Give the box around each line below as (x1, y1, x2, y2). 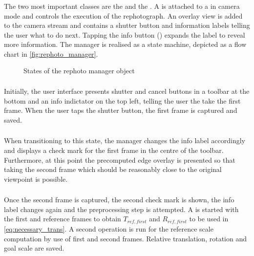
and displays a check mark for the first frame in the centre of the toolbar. (4, 145, 224, 155)
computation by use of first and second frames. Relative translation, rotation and (4, 233, 247, 243)
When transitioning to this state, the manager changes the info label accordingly (4, 135, 245, 146)
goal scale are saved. (4, 243, 64, 253)
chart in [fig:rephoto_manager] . (4, 48, 98, 59)
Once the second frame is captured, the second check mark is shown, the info (4, 194, 234, 205)
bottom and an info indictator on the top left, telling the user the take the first (4, 95, 241, 106)
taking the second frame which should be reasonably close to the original (4, 164, 222, 174)
